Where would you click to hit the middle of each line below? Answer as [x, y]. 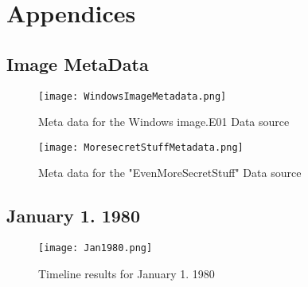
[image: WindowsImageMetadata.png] [133, 96]
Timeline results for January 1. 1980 [127, 273]
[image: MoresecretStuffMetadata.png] [141, 147]
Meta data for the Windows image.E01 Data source [164, 122]
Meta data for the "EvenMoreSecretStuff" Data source [170, 173]
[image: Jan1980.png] [96, 248]
